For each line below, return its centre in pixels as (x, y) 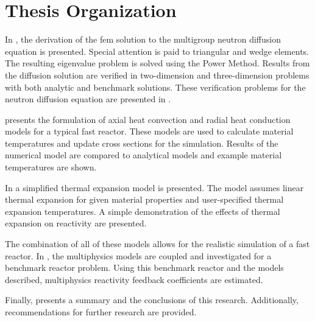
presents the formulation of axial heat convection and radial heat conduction (148, 119)
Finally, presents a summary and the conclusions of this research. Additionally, (152, 300)
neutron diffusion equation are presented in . (88, 99)
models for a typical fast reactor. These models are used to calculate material (149, 131)
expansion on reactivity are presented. (76, 223)
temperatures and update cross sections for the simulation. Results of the (142, 143)
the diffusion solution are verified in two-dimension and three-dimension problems (157, 75)
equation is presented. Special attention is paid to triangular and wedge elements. (157, 51)
